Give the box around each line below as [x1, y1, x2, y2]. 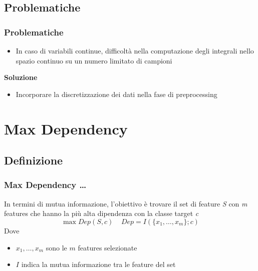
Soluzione [4, 72, 38, 82]
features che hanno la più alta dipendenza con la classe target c [4, 208, 199, 218]
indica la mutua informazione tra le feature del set [21, 259, 176, 269]
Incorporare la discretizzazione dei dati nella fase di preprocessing [16, 88, 217, 99]
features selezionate [78, 242, 137, 252]
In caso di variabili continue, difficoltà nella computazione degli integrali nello [16, 45, 254, 55]
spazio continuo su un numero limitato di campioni [16, 55, 172, 65]
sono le [46, 242, 67, 252]
